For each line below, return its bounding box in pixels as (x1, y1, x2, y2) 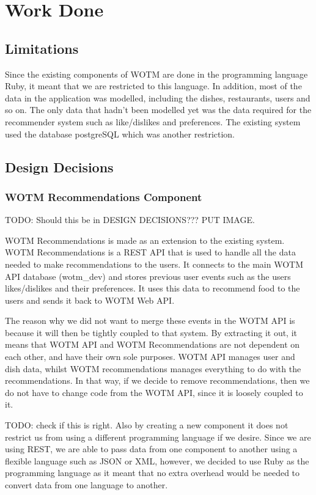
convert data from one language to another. (5, 479, 168, 491)
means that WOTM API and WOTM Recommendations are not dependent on (5, 338, 300, 351)
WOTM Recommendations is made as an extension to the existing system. (5, 233, 285, 246)
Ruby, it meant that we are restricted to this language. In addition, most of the (5, 79, 302, 92)
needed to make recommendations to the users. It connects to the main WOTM (5, 257, 303, 270)
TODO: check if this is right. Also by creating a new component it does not (5, 419, 288, 431)
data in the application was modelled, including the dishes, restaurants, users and (5, 91, 310, 104)
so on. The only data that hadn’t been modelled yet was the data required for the (5, 103, 312, 116)
